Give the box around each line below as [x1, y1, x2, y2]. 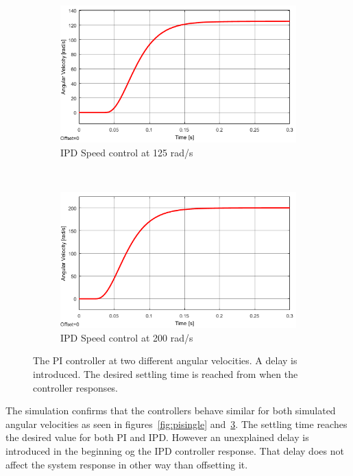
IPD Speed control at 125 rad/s [60, 145, 193, 159]
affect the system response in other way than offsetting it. [5, 457, 248, 471]
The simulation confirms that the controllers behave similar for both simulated [5, 403, 336, 418]
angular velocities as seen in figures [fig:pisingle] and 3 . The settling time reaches [5, 416, 348, 431]
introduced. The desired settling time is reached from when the [33, 367, 298, 381]
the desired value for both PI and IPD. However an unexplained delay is [5, 430, 309, 444]
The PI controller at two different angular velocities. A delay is [33, 353, 297, 368]
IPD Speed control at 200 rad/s [60, 330, 193, 344]
